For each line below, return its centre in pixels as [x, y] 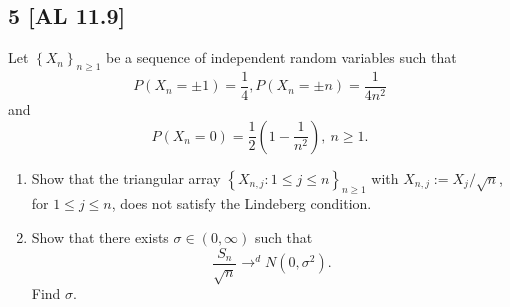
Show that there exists [100, 237]
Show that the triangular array [126, 177]
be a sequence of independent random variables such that [281, 57]
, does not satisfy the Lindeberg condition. [241, 203]
